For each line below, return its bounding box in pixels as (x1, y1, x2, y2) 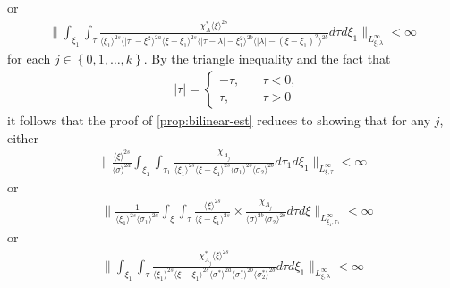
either (7, 128, 39, 147)
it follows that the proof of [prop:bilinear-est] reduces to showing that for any (7, 110, 431, 129)
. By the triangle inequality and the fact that (143, 49, 391, 68)
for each (7, 49, 51, 68)
